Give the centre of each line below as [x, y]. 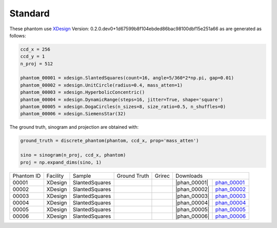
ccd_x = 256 [35, 49]
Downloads [189, 176]
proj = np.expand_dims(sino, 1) [61, 162]
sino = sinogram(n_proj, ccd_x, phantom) [73, 155]
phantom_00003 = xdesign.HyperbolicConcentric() [83, 92]
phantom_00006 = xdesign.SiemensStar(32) [73, 114]
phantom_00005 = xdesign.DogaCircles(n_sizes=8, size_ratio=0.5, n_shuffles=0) [123, 107]
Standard [29, 13]
